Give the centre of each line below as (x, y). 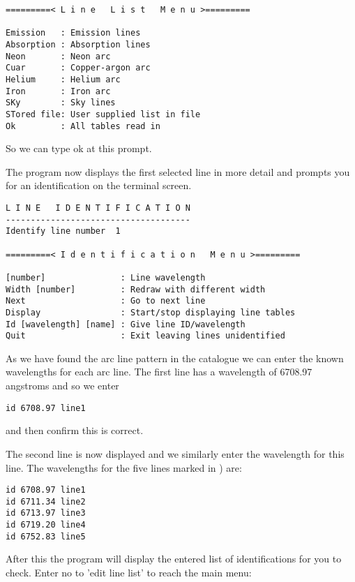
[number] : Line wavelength (106, 277)
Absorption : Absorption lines (78, 44)
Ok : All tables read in (83, 126)
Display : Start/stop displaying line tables (151, 312)
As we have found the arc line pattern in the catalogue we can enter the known (175, 358)
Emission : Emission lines (73, 33)
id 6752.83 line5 (46, 536)
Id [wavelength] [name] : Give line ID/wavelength (126, 324)
